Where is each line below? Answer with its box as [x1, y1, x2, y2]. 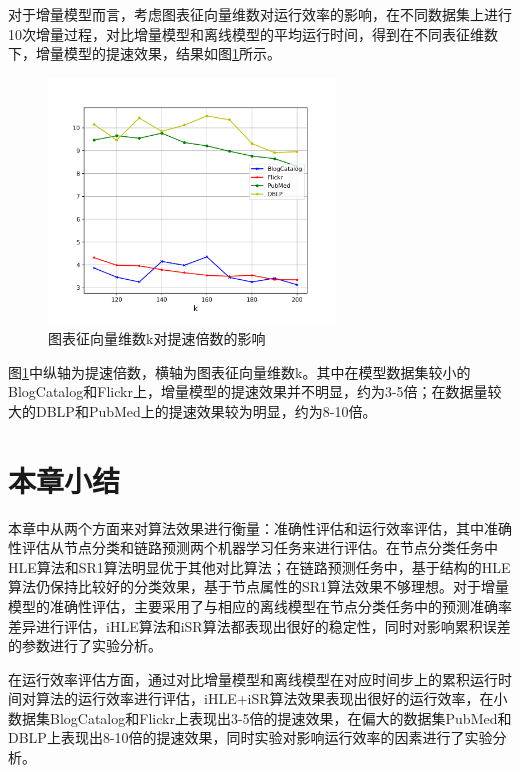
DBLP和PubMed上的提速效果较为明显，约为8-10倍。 [35, 400, 377, 421]
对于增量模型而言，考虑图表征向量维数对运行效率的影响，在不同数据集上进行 [8, 4, 512, 24]
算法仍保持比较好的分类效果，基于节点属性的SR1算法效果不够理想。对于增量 [8, 576, 510, 597]
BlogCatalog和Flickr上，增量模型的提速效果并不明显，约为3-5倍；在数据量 [8, 381, 488, 402]
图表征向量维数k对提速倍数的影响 [48, 328, 266, 349]
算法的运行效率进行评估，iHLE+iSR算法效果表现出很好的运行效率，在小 [35, 688, 508, 709]
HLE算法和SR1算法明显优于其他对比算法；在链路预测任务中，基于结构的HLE [8, 556, 511, 577]
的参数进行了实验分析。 [8, 635, 162, 656]
